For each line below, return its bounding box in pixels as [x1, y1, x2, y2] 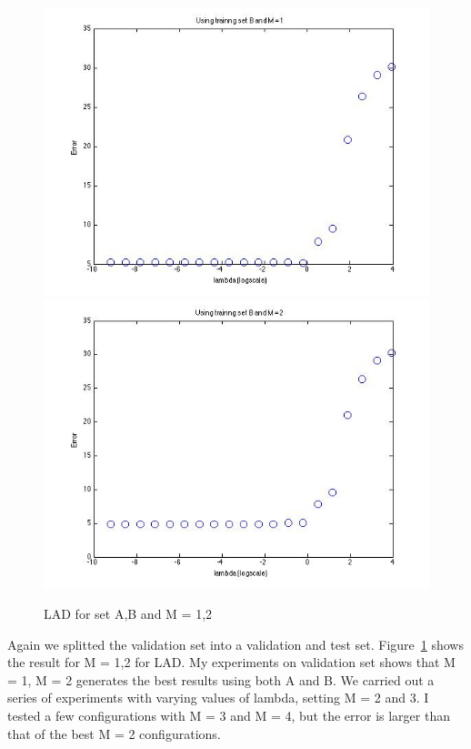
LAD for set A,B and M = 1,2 [44, 604, 213, 623]
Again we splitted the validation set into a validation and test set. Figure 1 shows [7, 634, 464, 653]
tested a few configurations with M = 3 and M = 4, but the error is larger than [7, 706, 450, 725]
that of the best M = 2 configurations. [7, 724, 221, 743]
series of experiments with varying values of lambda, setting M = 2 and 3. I [7, 688, 429, 707]
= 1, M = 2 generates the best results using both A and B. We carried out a [7, 670, 435, 689]
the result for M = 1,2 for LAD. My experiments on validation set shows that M [7, 653, 456, 672]
